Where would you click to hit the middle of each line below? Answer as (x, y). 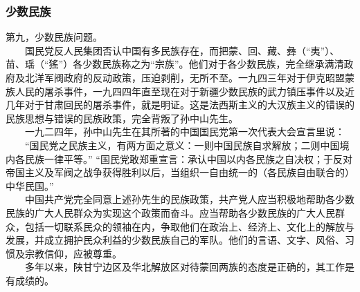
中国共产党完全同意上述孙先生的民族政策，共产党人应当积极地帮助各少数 (189, 199)
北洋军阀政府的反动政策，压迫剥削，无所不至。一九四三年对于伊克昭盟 (184, 77)
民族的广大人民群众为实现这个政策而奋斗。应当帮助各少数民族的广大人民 (170, 212)
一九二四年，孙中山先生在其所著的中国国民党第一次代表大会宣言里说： (184, 132)
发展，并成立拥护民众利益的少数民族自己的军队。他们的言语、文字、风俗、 (175, 240)
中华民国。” (30, 185)
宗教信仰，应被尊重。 (73, 253)
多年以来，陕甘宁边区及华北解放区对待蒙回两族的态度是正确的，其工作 (184, 267)
